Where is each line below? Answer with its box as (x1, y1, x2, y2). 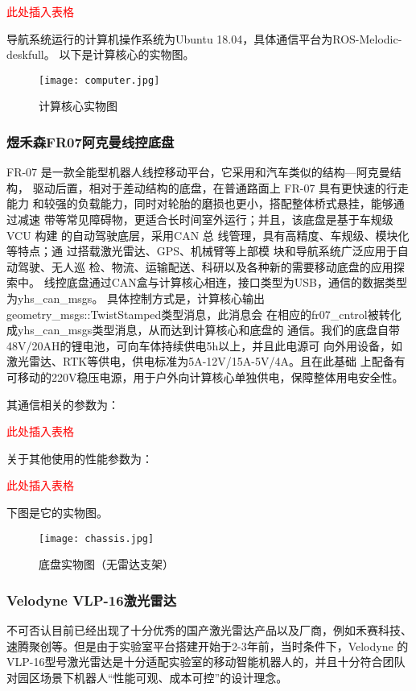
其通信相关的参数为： (6, 395, 119, 412)
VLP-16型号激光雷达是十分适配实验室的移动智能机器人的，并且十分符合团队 (6, 653, 406, 670)
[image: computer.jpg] (39, 74, 160, 86)
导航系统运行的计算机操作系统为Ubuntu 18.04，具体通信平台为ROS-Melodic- (6, 30, 402, 47)
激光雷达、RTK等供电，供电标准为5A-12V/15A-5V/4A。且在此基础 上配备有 (6, 353, 406, 370)
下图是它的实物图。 (6, 503, 108, 520)
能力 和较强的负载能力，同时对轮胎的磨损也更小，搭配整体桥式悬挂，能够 (6, 195, 393, 212)
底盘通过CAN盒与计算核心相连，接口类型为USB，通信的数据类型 (66, 274, 407, 291)
